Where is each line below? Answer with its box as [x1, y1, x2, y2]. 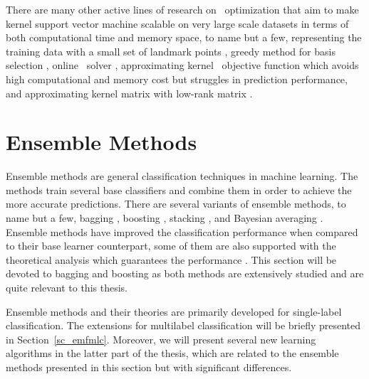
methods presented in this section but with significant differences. [6, 360, 292, 374]
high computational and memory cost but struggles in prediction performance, [6, 71, 348, 86]
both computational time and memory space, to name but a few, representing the [6, 30, 362, 45]
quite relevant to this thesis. [6, 280, 128, 295]
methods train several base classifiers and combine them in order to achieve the [6, 182, 352, 197]
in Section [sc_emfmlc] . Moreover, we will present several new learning [6, 331, 316, 346]
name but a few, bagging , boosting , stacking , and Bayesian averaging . [6, 210, 323, 225]
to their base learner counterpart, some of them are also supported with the [6, 238, 336, 253]
